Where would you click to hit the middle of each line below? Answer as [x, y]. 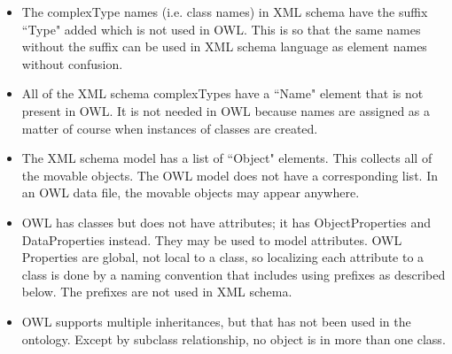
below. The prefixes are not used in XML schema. [157, 292]
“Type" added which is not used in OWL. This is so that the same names [221, 29]
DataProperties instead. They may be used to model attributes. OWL [212, 239]
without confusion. [72, 63]
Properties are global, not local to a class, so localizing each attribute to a [223, 257]
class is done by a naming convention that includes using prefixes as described [234, 274]
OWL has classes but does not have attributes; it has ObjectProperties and [226, 222]
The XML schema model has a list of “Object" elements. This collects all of [227, 158]
